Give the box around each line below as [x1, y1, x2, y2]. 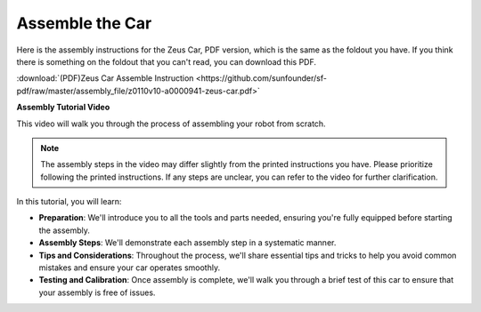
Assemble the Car [16, 13, 152, 33]
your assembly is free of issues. [38, 287, 156, 298]
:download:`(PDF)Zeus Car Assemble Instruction [16, 73, 194, 84]
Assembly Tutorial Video [16, 102, 110, 113]
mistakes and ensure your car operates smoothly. [38, 262, 221, 273]
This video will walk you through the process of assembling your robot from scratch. [16, 118, 326, 129]
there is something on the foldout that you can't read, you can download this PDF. [16, 56, 316, 67]
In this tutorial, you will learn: [16, 196, 122, 207]
